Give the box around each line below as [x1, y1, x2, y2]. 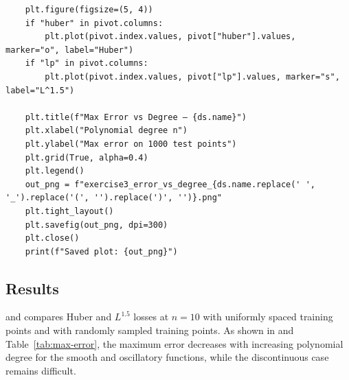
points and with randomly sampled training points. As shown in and [5, 323, 294, 337]
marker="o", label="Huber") [5, 45, 134, 55]
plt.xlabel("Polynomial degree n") [25, 126, 188, 136]
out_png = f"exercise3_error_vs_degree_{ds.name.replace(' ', [25, 179, 316, 189]
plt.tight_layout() [25, 206, 114, 216]
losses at [133, 309, 169, 324]
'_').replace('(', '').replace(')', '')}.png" [5, 193, 222, 203]
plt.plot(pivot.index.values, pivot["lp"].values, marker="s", [45, 71, 340, 82]
